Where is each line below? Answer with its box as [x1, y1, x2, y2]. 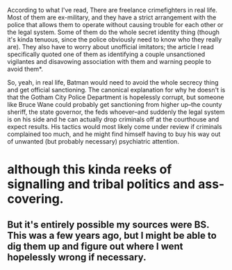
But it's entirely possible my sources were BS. [7, 219, 210, 230]
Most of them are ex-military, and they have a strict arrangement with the [7, 13, 217, 22]
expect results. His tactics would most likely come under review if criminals [7, 123, 222, 130]
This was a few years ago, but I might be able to [7, 229, 217, 242]
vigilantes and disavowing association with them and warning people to [7, 58, 212, 65]
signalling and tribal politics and [7, 176, 196, 192]
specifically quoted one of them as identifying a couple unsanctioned [7, 50, 206, 58]
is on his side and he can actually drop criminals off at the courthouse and [7, 115, 219, 124]
